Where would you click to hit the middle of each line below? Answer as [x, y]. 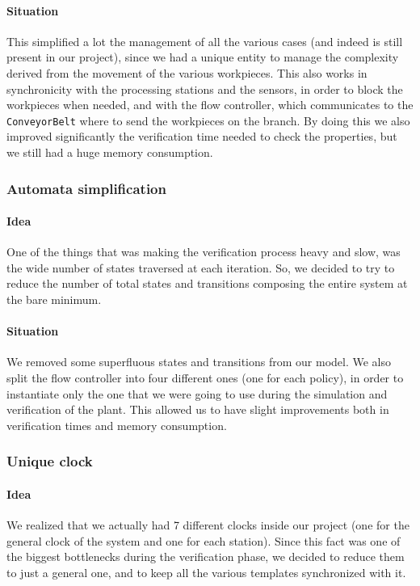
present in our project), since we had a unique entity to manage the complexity [203, 57]
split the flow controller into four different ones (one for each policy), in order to [205, 378]
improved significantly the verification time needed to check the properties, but [202, 136]
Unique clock [50, 461]
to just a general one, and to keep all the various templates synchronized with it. [206, 572]
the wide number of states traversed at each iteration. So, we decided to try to [201, 267]
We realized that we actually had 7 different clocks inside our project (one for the [208, 525]
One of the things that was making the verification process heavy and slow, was [204, 252]
